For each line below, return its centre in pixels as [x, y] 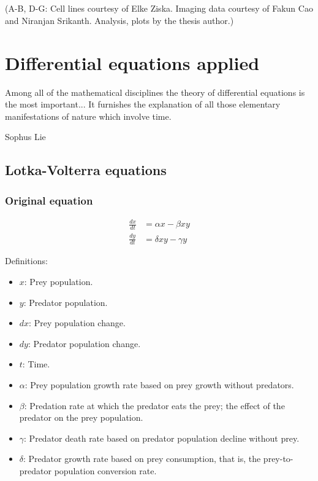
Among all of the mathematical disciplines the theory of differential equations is [155, 92]
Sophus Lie [25, 137]
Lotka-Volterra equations [86, 170]
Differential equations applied [132, 62]
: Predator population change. [84, 343]
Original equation [49, 200]
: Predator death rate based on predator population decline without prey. [162, 438]
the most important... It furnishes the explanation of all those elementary [143, 104]
